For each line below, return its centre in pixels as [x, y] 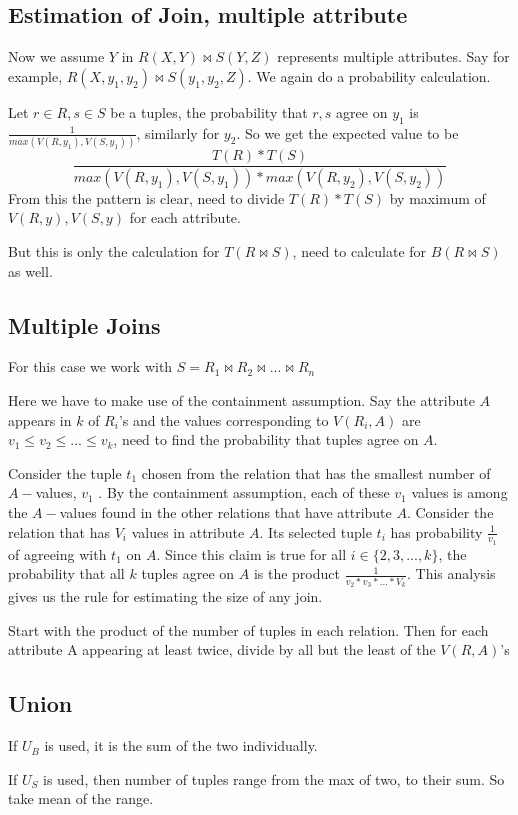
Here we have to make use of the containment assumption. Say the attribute [241, 399]
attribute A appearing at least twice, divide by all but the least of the [222, 649]
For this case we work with [90, 366]
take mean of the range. [81, 798]
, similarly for [178, 132]
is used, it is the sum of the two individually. [181, 745]
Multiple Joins [84, 324]
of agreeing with [57, 553]
